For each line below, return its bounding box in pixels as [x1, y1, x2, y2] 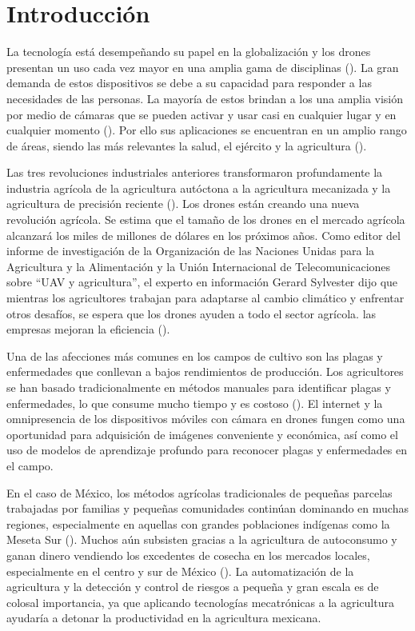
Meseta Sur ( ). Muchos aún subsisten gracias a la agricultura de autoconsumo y [6, 531, 397, 548]
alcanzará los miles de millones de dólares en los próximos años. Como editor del [6, 226, 401, 243]
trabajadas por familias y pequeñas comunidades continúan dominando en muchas [6, 500, 409, 517]
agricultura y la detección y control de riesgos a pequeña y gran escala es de [6, 578, 379, 595]
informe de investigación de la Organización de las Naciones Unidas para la [6, 242, 375, 259]
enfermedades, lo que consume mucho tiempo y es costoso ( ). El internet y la [6, 394, 383, 411]
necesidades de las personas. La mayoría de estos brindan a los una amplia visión [6, 90, 404, 106]
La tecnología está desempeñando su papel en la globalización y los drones [6, 43, 371, 60]
